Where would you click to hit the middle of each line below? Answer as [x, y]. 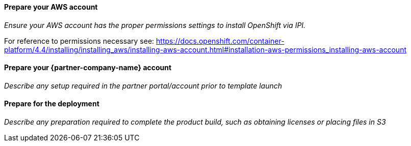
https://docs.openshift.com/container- [220, 41]
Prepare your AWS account [51, 7]
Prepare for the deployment [52, 104]
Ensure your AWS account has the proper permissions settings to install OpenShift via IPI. [155, 25]
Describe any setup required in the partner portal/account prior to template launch [143, 85]
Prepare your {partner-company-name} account [88, 68]
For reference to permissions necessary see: [79, 41]
